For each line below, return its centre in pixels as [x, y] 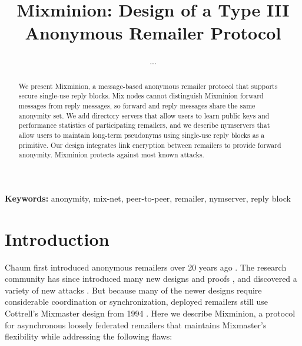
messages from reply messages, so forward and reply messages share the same [137, 106]
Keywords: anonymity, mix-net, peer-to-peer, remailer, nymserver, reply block [148, 198]
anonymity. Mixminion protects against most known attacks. [111, 155]
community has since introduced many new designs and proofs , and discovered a [151, 279]
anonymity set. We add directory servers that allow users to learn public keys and [144, 115]
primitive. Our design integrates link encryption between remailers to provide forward [150, 145]
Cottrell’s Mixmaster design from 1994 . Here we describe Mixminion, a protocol [150, 313]
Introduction [57, 238]
